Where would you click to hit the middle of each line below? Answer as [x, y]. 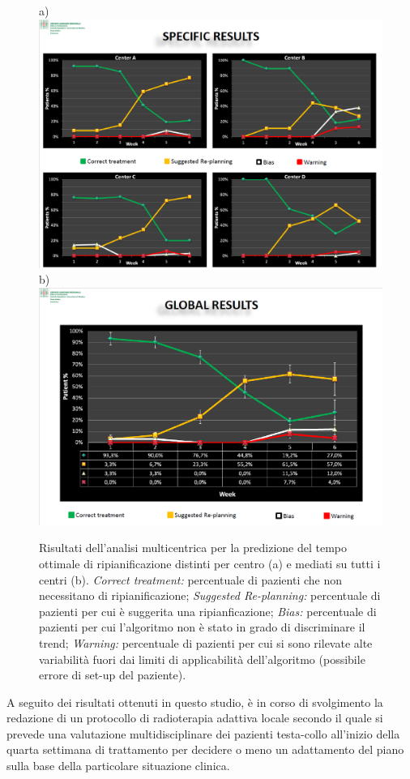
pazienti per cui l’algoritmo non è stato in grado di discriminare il [202, 627]
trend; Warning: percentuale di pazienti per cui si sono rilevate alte [206, 642]
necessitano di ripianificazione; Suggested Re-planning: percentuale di [210, 595]
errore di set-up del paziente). [113, 675]
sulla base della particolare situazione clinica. [118, 766]
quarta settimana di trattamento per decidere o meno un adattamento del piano [205, 749]
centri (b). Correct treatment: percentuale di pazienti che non [190, 579]
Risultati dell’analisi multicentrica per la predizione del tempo [193, 548]
